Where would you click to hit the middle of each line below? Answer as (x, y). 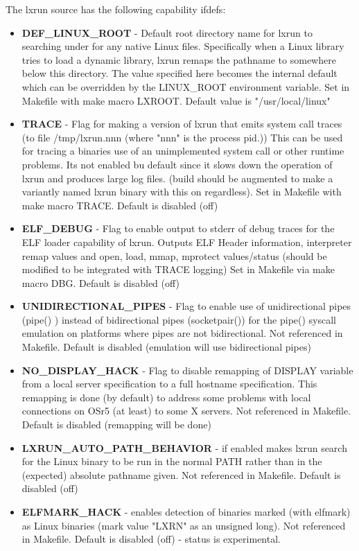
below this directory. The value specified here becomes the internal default (179, 73)
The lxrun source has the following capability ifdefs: (116, 9)
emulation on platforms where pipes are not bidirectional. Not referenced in (182, 333)
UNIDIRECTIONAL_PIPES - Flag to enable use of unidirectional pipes (186, 306)
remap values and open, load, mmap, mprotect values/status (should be (174, 255)
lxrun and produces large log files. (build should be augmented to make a (177, 178)
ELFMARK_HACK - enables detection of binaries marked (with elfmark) (186, 511)
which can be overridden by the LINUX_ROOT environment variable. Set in (186, 86)
